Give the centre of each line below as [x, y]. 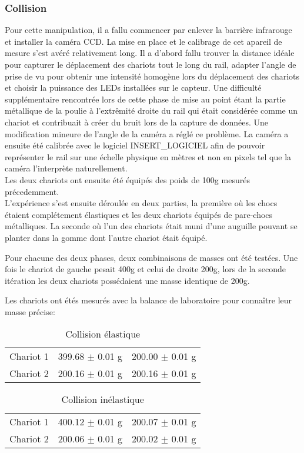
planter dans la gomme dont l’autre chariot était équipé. [106, 237]
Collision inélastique [103, 399]
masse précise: [30, 311]
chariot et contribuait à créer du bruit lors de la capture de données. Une [137, 122]
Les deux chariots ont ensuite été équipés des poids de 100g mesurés [127, 179]
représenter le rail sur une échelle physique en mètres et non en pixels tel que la [148, 156]
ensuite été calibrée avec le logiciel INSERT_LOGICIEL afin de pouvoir [135, 145]
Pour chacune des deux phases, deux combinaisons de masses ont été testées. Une [151, 257]
